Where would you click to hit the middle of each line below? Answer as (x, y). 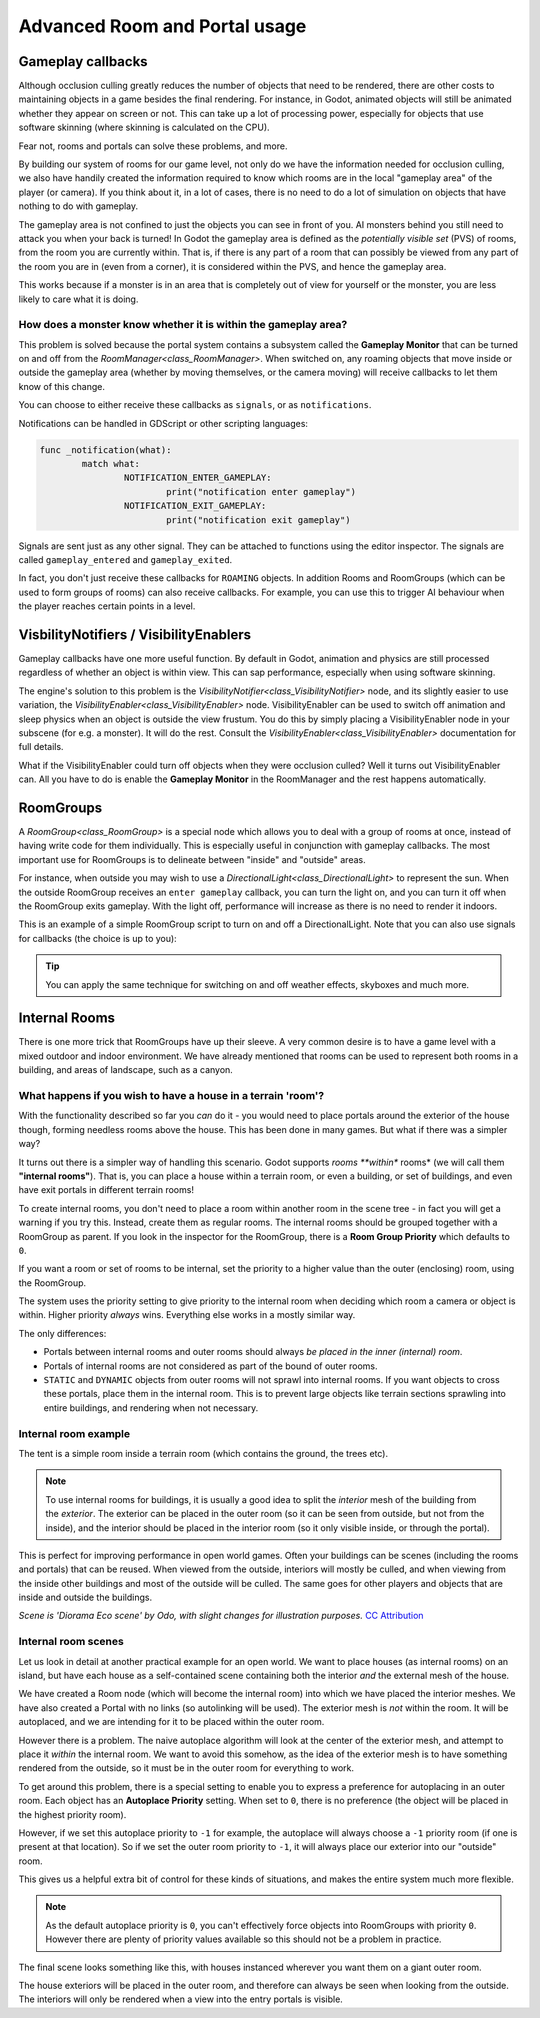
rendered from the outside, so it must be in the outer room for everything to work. (186, 1768)
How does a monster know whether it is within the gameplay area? (183, 325)
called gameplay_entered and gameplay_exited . (125, 559)
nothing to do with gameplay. (78, 206)
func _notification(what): (105, 449)
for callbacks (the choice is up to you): (97, 938)
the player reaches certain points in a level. (107, 606)
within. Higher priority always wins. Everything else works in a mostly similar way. (187, 1315)
